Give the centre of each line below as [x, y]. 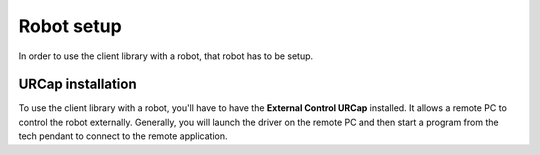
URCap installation [77, 84]
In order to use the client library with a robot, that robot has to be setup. [166, 56]
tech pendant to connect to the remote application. [123, 136]
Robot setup [70, 26]
